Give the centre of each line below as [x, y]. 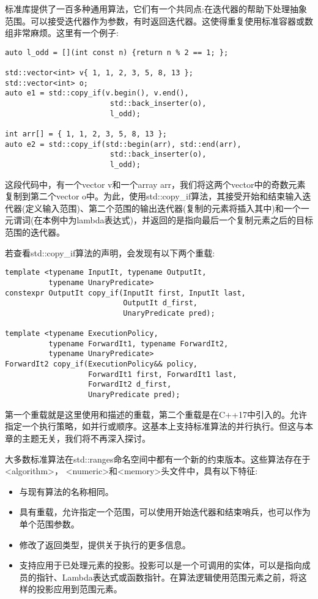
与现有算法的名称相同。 [66, 491]
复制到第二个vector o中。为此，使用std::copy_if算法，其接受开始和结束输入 [154, 196]
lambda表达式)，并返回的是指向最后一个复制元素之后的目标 [195, 220]
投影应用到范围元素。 [79, 589]
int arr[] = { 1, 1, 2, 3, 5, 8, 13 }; [86, 134]
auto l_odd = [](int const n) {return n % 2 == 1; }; [117, 52]
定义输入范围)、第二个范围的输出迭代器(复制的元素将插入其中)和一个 [163, 208]
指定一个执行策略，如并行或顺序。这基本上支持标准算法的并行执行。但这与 [155, 426]
